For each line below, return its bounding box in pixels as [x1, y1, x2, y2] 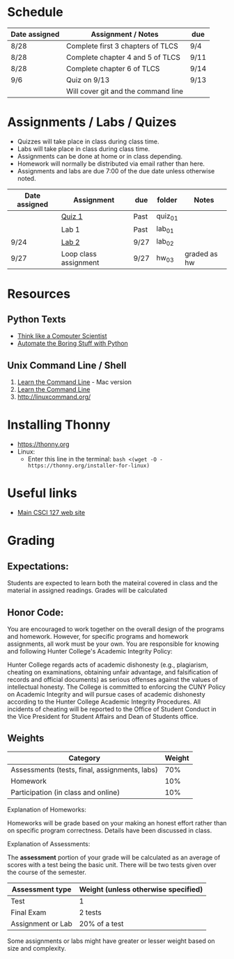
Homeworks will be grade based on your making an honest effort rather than [7, 818, 227, 827]
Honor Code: [7, 606, 64, 618]
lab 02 [156, 237, 174, 248]
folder [156, 195, 178, 205]
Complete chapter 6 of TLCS [65, 63, 160, 73]
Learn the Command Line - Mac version [17, 378, 132, 386]
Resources [7, 286, 71, 301]
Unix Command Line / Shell [7, 359, 127, 371]
